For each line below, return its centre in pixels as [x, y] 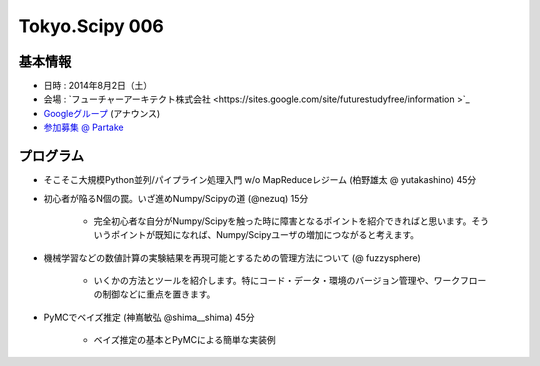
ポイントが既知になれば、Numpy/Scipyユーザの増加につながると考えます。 [265, 235]
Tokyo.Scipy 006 [91, 26]
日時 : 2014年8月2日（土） [98, 86]
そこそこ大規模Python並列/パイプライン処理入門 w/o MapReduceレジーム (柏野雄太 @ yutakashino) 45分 [260, 180]
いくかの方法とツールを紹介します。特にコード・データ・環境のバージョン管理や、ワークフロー [290, 281]
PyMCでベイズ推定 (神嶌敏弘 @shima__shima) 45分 [149, 317]
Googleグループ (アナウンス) [102, 113]
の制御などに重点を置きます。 [154, 294]
